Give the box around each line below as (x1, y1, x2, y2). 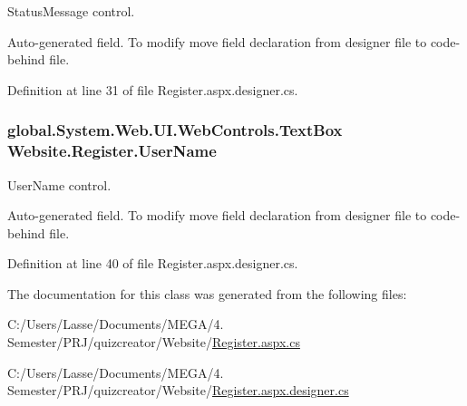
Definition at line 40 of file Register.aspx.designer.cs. (7, 254, 298, 273)
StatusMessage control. (7, 2, 135, 20)
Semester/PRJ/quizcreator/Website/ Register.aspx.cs (7, 333, 300, 352)
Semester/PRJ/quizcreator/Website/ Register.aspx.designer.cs (7, 381, 349, 400)
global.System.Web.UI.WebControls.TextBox (7, 119, 343, 141)
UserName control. (7, 175, 112, 194)
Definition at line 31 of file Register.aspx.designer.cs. (7, 80, 298, 99)
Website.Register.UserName (7, 140, 217, 162)
